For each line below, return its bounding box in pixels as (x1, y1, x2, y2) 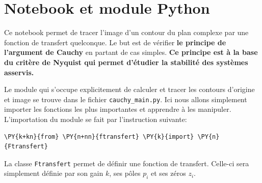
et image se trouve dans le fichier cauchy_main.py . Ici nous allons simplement (4, 94, 247, 104)
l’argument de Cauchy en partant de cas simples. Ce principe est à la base (4, 47, 258, 57)
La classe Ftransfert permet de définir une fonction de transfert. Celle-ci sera (4, 158, 249, 168)
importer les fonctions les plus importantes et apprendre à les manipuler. (4, 104, 231, 114)
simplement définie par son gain (4, 168, 103, 178)
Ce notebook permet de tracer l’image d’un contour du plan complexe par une (4, 27, 249, 38)
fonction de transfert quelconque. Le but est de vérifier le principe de (4, 37, 226, 47)
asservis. (4, 67, 34, 77)
